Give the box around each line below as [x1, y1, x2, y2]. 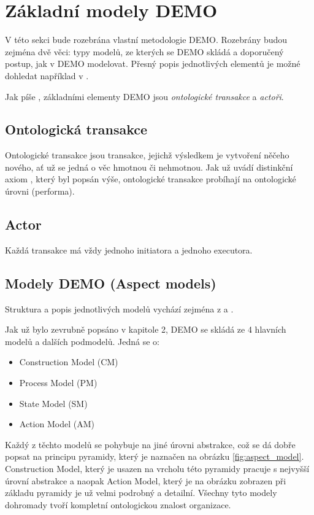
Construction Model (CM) [19, 355, 118, 368]
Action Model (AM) [19, 417, 94, 430]
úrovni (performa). [5, 185, 75, 198]
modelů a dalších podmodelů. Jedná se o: [5, 335, 159, 347]
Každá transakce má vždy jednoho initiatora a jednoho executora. [5, 243, 253, 256]
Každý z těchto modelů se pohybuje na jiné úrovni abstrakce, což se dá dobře [5, 438, 296, 451]
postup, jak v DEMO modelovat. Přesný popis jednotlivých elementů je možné [5, 57, 301, 70]
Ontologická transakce [5, 120, 148, 139]
